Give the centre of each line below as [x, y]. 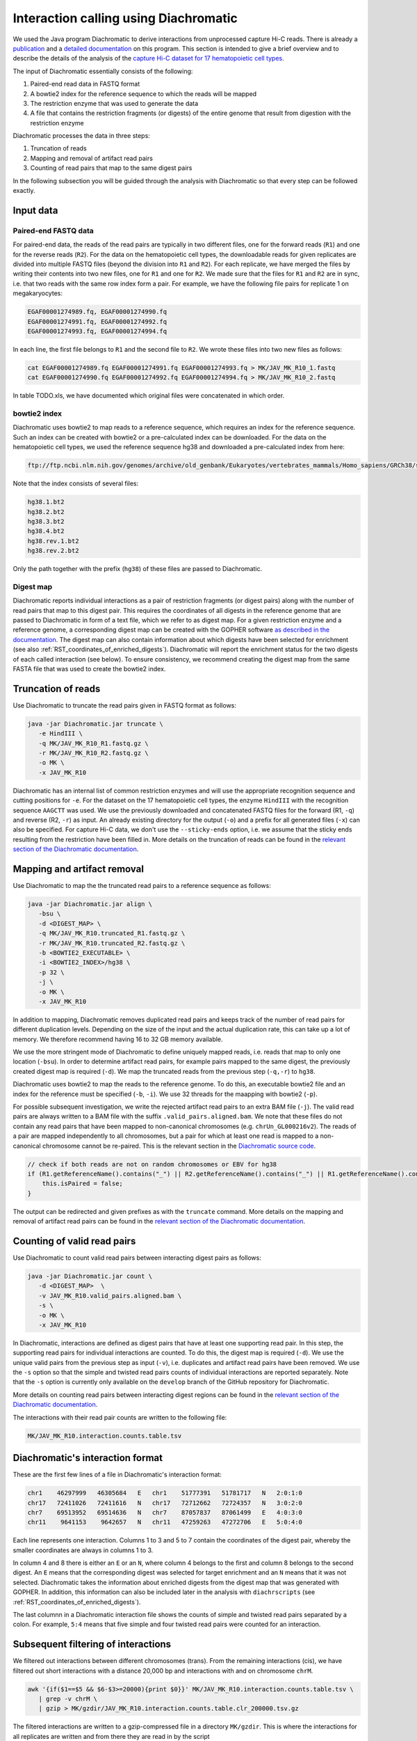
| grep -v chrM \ [68, 1699]
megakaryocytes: [38, 293]
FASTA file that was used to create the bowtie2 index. [89, 669]
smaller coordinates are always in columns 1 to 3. [83, 1550]
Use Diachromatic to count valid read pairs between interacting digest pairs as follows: [137, 1258]
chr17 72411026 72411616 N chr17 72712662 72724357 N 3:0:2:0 [165, 1503]
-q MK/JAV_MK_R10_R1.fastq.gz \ [93, 743]
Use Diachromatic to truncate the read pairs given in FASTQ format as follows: [124, 705]
